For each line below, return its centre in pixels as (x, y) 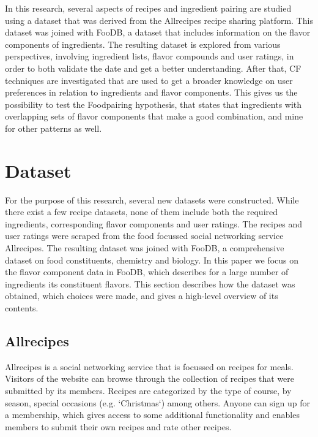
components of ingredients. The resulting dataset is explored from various (143, 44)
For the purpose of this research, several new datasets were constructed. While (152, 199)
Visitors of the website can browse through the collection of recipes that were (150, 378)
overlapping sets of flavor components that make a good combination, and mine (154, 116)
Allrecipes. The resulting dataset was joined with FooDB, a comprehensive (145, 248)
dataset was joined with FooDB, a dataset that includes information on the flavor (158, 32)
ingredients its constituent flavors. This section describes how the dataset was (150, 283)
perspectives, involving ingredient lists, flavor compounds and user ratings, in (150, 56)
